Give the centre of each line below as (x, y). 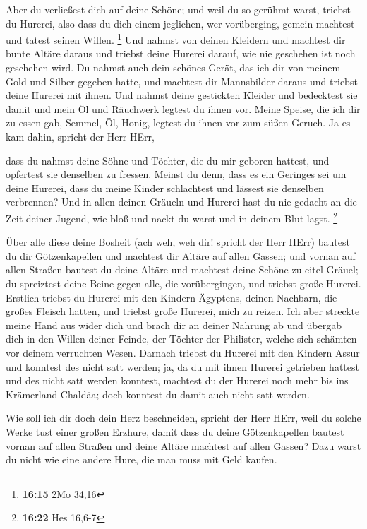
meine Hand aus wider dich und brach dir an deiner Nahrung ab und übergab (174, 325)
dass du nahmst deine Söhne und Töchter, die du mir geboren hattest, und (168, 160)
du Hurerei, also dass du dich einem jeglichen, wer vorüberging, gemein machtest (180, 23)
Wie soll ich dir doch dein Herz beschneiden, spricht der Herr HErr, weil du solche (183, 418)
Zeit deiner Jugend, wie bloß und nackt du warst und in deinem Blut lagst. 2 (172, 217)
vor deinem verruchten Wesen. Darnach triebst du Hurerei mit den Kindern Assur (183, 352)
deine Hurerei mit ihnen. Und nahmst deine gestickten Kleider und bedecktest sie (182, 95)
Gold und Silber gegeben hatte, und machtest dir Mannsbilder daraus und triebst (182, 81)
